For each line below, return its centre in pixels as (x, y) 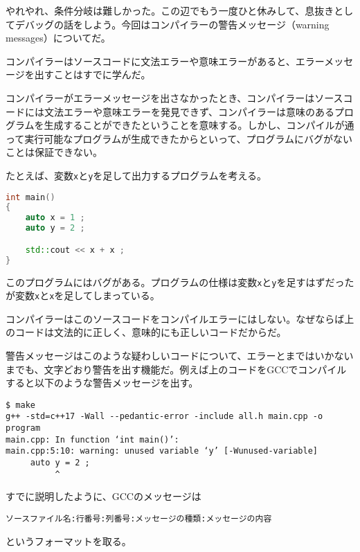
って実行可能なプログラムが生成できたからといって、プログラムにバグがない (179, 138)
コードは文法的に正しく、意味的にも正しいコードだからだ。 (151, 332)
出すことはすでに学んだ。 (92, 74)
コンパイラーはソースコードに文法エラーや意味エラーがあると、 (151, 61)
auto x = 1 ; (55, 218)
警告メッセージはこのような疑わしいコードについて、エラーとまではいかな (175, 355)
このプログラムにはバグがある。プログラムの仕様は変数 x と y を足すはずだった (180, 282)
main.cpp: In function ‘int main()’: (92, 439)
